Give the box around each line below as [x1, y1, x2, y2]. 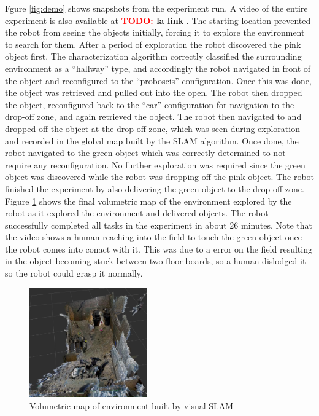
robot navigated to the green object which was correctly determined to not [5, 146, 286, 159]
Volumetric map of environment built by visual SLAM [29, 399, 234, 412]
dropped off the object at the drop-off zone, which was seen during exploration [5, 122, 300, 135]
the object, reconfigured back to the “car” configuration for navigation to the [5, 98, 294, 111]
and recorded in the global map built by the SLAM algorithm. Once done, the [5, 134, 299, 147]
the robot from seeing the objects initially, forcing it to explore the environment [5, 26, 305, 39]
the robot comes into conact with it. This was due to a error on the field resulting [5, 242, 312, 255]
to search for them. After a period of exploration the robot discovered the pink [5, 37, 301, 50]
